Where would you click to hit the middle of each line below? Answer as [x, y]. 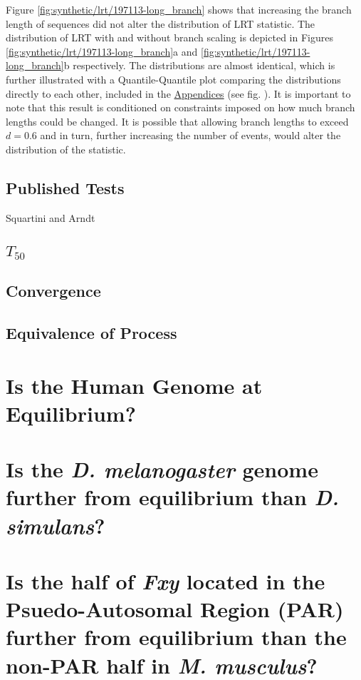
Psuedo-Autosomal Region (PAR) [175, 609]
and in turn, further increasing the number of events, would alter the [190, 135]
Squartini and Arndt [51, 217]
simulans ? [56, 525]
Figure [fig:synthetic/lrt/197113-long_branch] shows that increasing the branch [179, 9]
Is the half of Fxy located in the [166, 581]
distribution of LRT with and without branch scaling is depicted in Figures [169, 37]
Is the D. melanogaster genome [162, 470]
